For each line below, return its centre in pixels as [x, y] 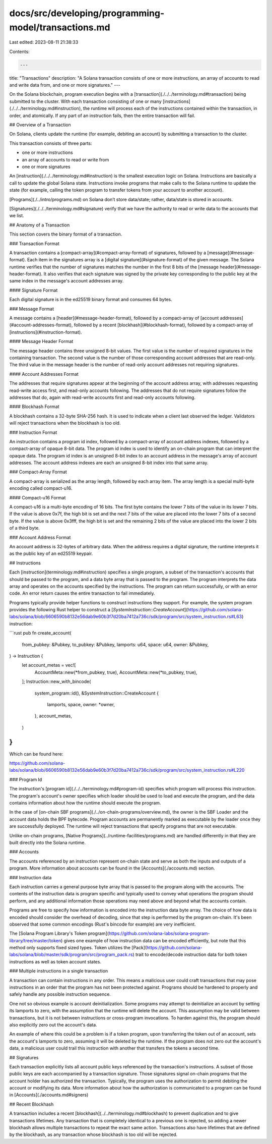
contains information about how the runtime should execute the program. [85, 803]
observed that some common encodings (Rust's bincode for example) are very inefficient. [103, 924]
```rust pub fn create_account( [40, 633]
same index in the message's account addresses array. [66, 281]
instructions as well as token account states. [55, 961]
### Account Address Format [40, 537]
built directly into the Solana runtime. [47, 842]
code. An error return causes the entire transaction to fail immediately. [82, 593]
